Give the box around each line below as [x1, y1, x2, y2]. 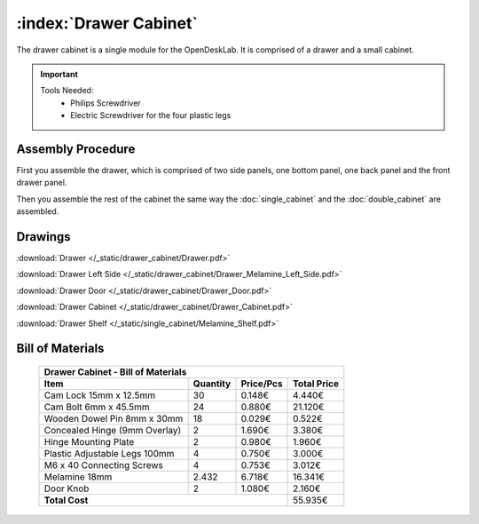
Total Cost [43, 494, 89, 506]
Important [40, 68, 79, 79]
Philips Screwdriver [70, 98, 141, 108]
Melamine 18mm [43, 471, 113, 483]
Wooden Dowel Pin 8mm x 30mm [43, 413, 184, 425]
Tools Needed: [40, 85, 94, 96]
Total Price [293, 377, 340, 390]
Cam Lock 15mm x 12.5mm [43, 389, 155, 401]
